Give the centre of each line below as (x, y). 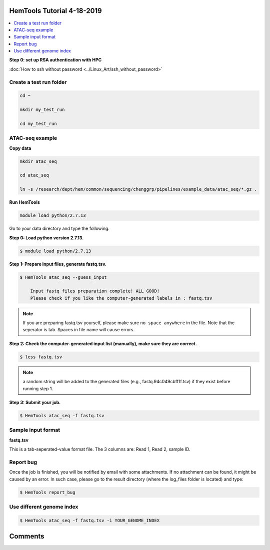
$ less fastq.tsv (41, 357)
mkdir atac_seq (38, 161)
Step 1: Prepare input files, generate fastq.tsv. (58, 264)
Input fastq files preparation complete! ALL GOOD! (95, 291)
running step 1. (38, 388)
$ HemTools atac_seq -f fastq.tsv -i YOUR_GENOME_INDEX (90, 520)
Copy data (20, 148)
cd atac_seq (34, 175)
